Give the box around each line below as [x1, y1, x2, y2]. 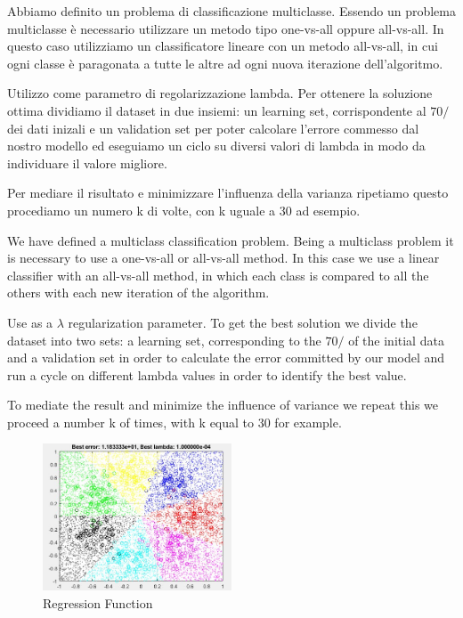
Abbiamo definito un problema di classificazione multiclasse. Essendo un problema [7, 2, 456, 20]
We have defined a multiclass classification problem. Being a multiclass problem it [7, 231, 454, 249]
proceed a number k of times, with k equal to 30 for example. [7, 412, 342, 431]
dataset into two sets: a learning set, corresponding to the [7, 330, 321, 349]
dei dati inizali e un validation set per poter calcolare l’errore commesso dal [7, 118, 419, 137]
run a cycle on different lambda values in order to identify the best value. [7, 365, 407, 384]
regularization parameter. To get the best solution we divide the [68, 313, 418, 331]
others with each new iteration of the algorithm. [7, 283, 270, 302]
